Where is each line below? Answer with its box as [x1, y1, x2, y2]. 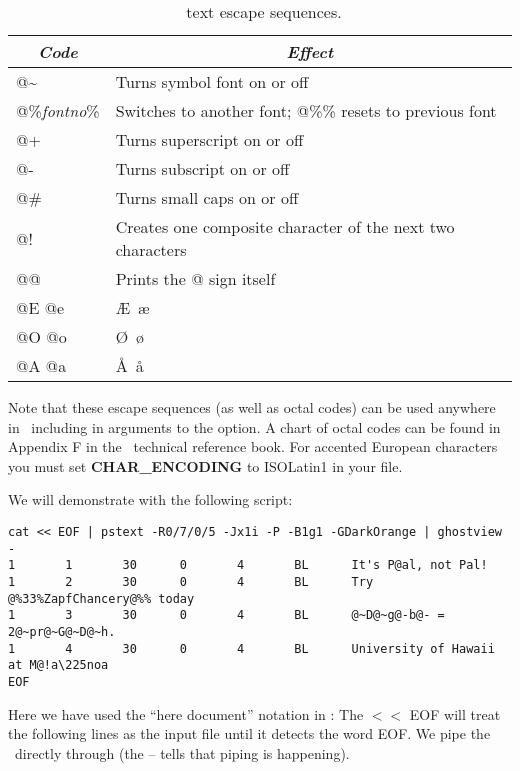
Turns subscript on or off [115, 157, 290, 180]
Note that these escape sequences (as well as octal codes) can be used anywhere [8, 397, 496, 417]
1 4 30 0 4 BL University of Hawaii [8, 641, 495, 656]
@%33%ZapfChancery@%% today [8, 591, 195, 606]
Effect [286, 40, 334, 63]
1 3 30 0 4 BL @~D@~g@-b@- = [8, 608, 445, 623]
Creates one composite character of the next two [115, 215, 455, 238]
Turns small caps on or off [115, 186, 299, 209]
